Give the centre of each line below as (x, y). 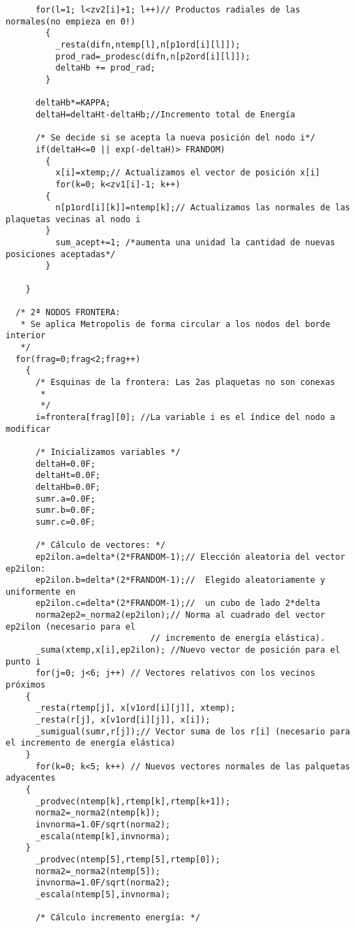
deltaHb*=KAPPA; (73, 103)
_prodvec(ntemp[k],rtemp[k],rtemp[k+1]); (133, 801)
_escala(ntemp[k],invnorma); (103, 836)
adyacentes (31, 778)
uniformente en (41, 592)
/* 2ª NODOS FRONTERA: (68, 313)
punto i (23, 661)
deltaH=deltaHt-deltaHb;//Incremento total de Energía (165, 114)
